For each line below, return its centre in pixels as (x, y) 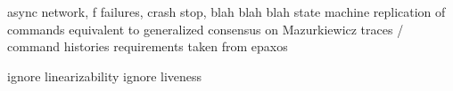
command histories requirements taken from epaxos (148, 46)
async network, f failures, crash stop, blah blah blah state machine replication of (226, 11)
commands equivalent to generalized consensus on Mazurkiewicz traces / (206, 29)
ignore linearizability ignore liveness (105, 76)
